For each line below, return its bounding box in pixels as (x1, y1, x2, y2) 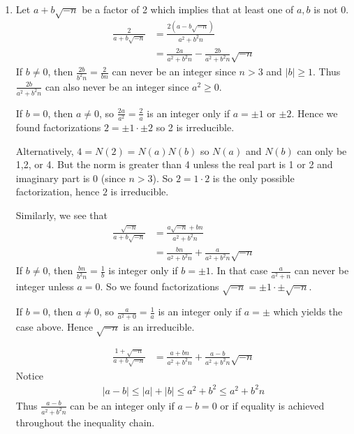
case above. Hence (15, 320, 93, 334)
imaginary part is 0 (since (15, 170, 126, 185)
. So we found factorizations (100, 278, 219, 293)
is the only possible (212, 170, 295, 185)
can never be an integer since (112, 64, 236, 79)
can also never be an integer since (45, 79, 189, 93)
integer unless (15, 278, 74, 293)
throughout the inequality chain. (15, 414, 155, 429)
